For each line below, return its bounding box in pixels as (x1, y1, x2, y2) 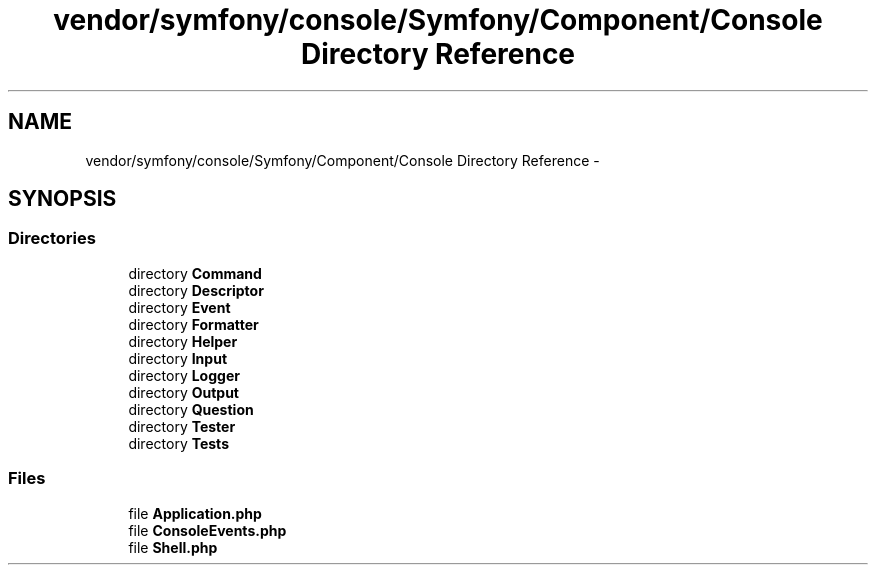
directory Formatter (128, 315, 259, 333)
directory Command (128, 264, 262, 282)
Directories (8, 228, 96, 249)
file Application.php (128, 504, 262, 522)
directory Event (128, 298, 231, 316)
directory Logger (128, 366, 240, 384)
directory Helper (128, 332, 238, 350)
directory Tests (128, 434, 229, 452)
